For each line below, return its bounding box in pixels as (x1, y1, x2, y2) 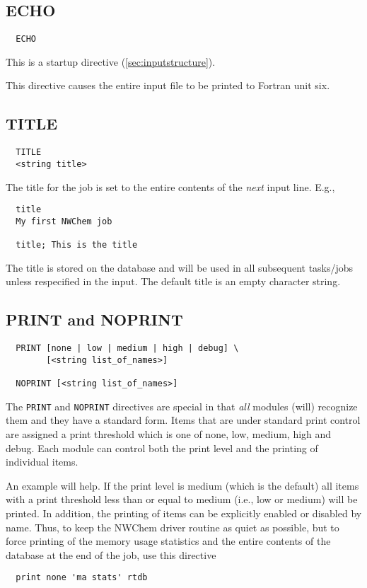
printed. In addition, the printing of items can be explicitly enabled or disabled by (6, 506, 362, 521)
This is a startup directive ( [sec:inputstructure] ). (6, 54, 216, 69)
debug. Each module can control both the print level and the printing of (6, 440, 318, 455)
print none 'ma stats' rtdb (16, 572, 148, 583)
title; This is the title (16, 240, 138, 250)
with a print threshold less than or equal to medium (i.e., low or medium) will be (6, 492, 358, 507)
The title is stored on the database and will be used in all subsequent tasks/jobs (6, 260, 354, 275)
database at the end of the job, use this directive (6, 547, 216, 562)
